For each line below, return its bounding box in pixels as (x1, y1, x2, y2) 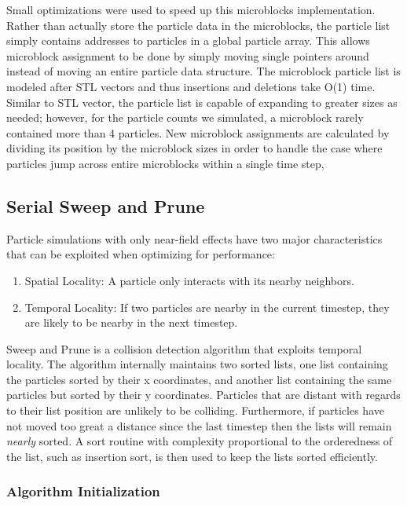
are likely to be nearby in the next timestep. (24, 314, 238, 331)
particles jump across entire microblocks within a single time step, (6, 155, 324, 171)
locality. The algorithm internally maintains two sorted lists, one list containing (6, 356, 388, 372)
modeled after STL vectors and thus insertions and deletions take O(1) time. (6, 78, 376, 94)
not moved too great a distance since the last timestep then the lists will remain (6, 417, 392, 434)
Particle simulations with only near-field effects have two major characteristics (6, 230, 383, 247)
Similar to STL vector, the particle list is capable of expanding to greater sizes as (6, 93, 398, 110)
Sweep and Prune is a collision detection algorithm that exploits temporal (6, 340, 362, 357)
